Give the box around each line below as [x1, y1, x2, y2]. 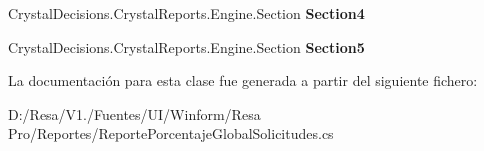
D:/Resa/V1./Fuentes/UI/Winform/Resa [8, 103, 261, 124]
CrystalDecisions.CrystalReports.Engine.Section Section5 [8, 36, 365, 57]
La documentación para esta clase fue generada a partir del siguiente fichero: [8, 70, 478, 91]
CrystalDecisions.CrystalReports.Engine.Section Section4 [8, 3, 365, 23]
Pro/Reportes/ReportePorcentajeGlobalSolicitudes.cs [8, 123, 334, 144]
